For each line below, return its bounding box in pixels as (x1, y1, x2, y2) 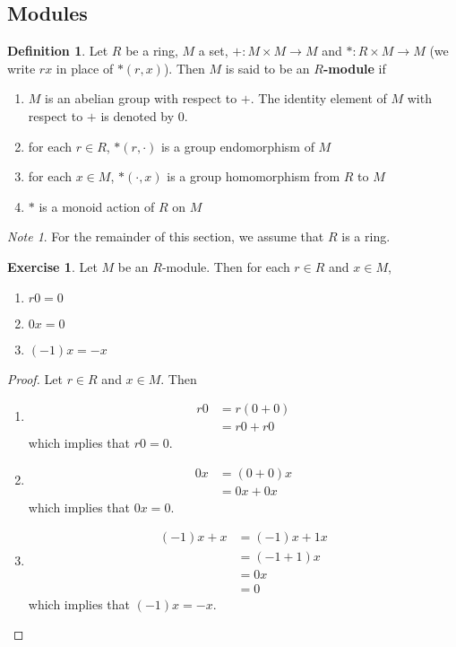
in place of (56, 58, 114, 77)
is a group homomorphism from (167, 167, 340, 186)
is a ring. (341, 227, 391, 246)
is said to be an (225, 58, 310, 77)
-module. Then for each (161, 257, 290, 275)
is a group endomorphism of (160, 136, 314, 155)
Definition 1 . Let (7, 41, 108, 60)
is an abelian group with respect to (45, 89, 237, 108)
